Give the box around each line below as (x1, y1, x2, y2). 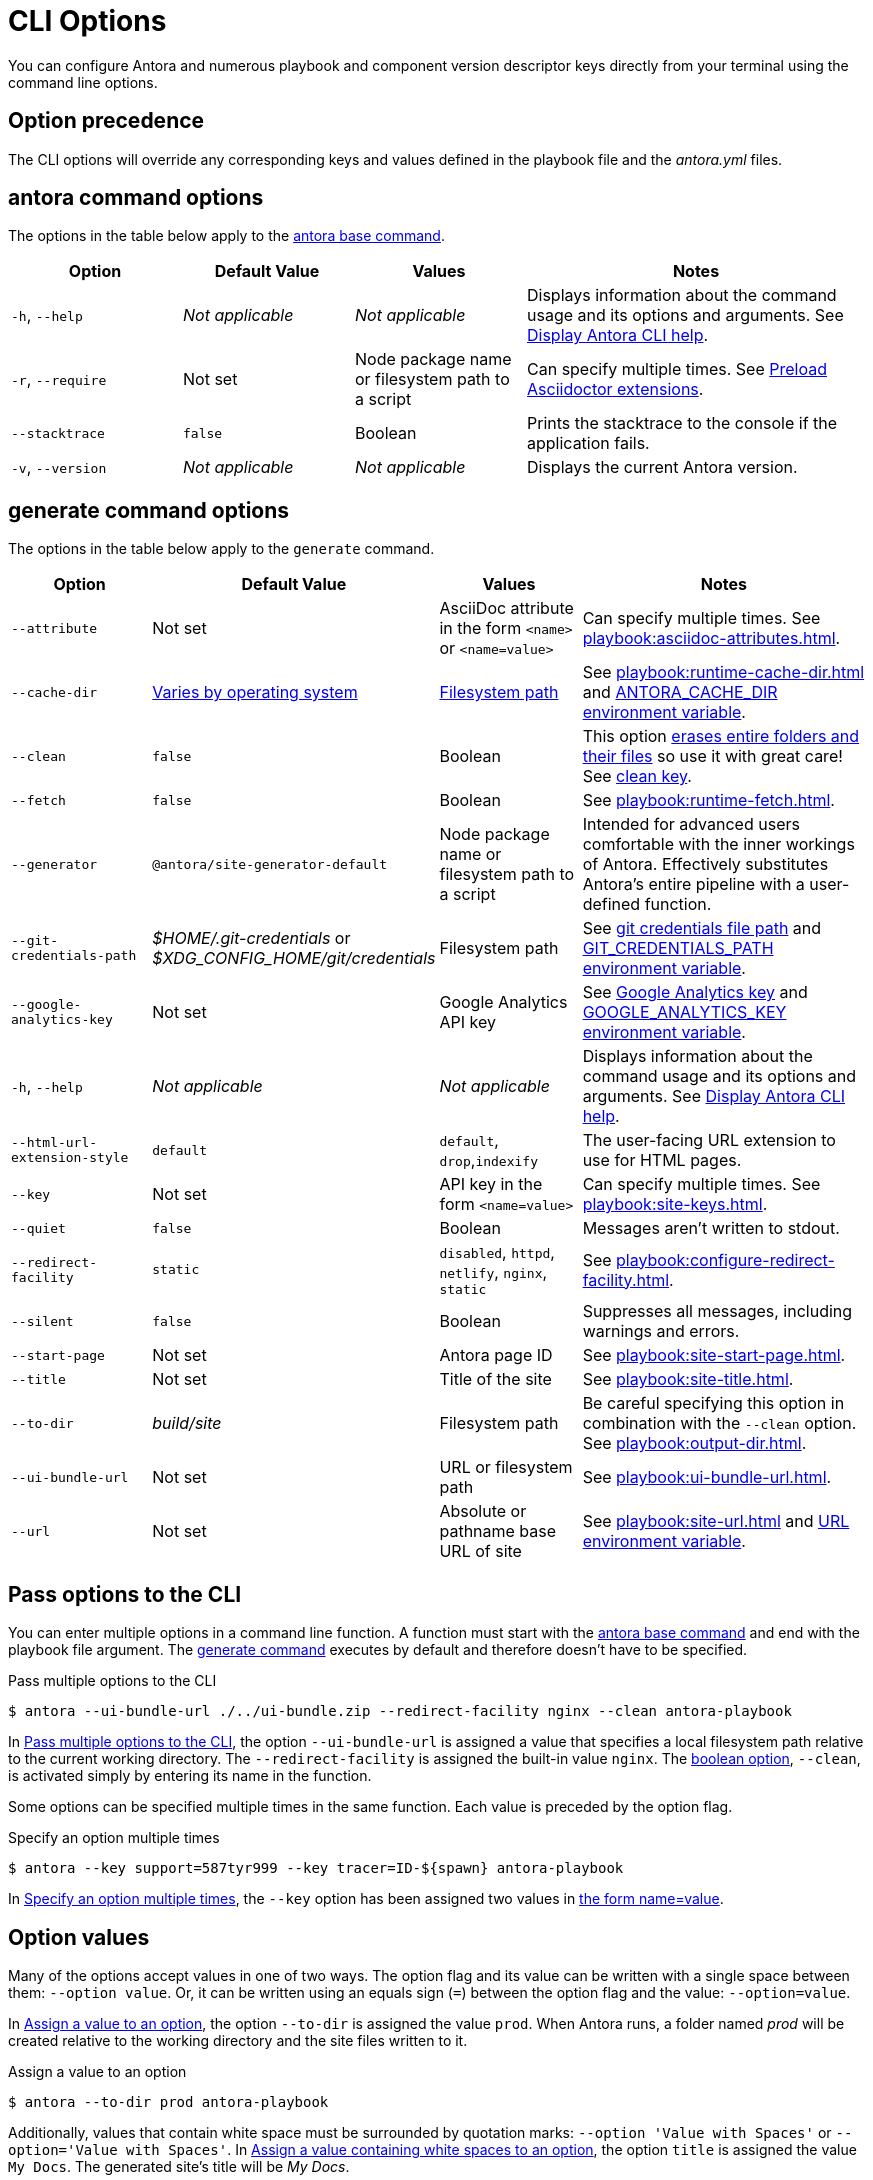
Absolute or (439, 1501, 527, 1522)
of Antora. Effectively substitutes (582, 854, 829, 875)
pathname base (439, 1521, 557, 1542)
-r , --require (11, 369, 107, 390)
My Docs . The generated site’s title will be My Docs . (8, 2157, 350, 2175)
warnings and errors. (582, 1321, 740, 1342)
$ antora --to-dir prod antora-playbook (8, 2093, 329, 2110)
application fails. (527, 433, 650, 454)
